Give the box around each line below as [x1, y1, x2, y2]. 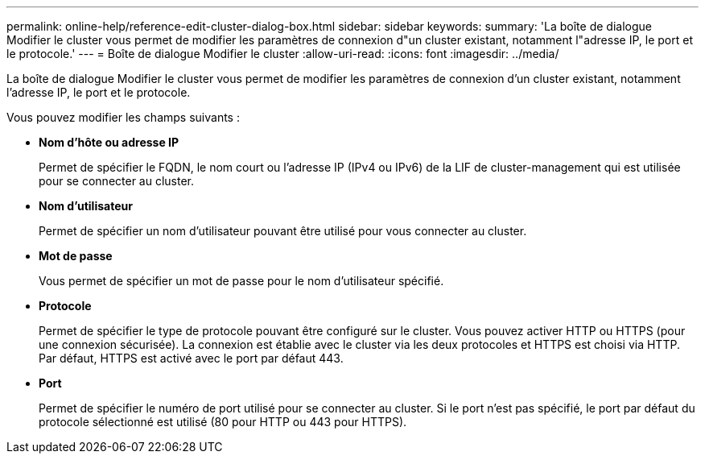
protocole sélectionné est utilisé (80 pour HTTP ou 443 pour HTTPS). [39, 415, 407, 429]
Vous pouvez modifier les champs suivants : [6, 110, 240, 124]
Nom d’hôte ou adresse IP [39, 135, 179, 149]
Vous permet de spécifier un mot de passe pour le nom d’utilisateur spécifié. [39, 274, 444, 288]
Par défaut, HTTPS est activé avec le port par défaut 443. [39, 351, 344, 365]
